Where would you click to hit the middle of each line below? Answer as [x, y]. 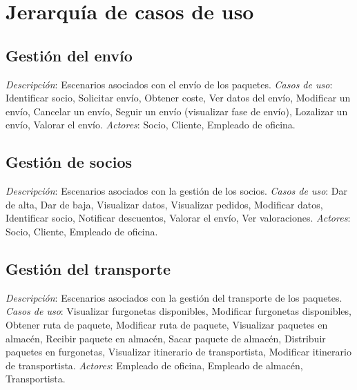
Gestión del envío [69, 55]
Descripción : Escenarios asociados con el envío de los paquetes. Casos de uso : [169, 84]
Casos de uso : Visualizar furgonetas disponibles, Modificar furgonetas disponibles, [178, 311]
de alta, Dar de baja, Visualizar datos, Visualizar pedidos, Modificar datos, [164, 204]
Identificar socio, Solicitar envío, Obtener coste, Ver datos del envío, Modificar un [178, 98]
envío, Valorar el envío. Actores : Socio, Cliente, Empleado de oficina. [151, 125]
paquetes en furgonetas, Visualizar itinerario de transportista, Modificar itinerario [178, 352]
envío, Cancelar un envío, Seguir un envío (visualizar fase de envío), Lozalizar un [177, 111]
